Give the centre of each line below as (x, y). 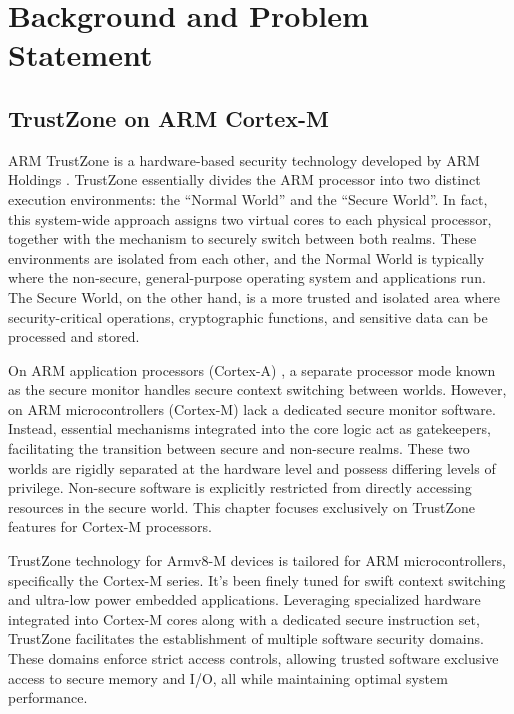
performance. (48, 697)
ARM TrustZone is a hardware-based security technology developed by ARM (244, 159)
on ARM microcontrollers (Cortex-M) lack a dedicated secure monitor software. (252, 408)
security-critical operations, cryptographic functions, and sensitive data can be (248, 316)
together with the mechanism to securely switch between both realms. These (242, 238)
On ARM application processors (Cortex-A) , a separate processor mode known (252, 369)
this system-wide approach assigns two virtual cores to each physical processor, (250, 218)
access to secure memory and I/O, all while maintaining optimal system (228, 677)
